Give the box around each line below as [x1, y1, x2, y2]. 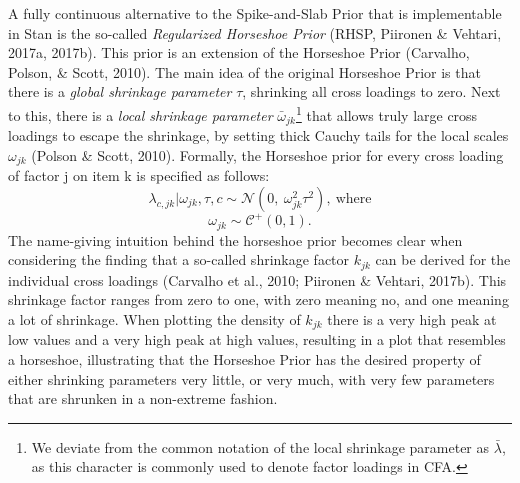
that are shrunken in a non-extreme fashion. [8, 388, 278, 409]
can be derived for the [375, 249, 511, 270]
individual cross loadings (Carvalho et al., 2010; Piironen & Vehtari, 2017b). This [8, 269, 507, 290]
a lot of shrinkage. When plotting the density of [8, 308, 301, 329]
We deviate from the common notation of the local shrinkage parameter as [31, 436, 490, 457]
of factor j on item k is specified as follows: [8, 165, 270, 186]
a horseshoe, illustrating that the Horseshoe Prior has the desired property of [8, 348, 481, 369]
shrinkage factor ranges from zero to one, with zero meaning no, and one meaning [8, 289, 509, 310]
